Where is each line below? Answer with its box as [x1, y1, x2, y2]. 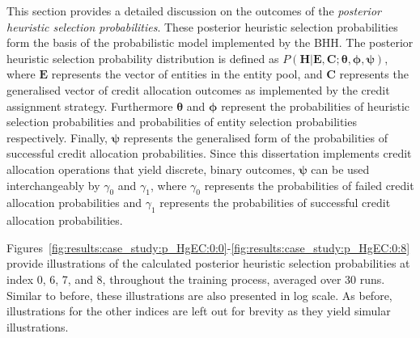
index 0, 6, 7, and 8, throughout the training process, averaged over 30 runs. [6, 270, 385, 287]
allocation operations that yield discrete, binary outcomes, [6, 160, 295, 177]
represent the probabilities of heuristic [221, 97, 410, 114]
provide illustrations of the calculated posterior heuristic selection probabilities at [6, 255, 410, 272]
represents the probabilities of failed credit [204, 176, 414, 193]
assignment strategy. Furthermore [6, 97, 173, 114]
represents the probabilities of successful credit [159, 194, 391, 211]
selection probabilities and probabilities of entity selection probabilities [6, 113, 357, 130]
